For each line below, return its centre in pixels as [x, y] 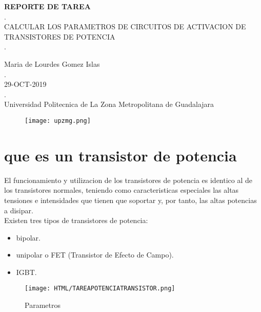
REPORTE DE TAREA [47, 6]
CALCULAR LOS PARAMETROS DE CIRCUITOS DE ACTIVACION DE [125, 26]
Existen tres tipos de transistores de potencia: [76, 220]
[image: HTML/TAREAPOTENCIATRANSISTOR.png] [100, 289]
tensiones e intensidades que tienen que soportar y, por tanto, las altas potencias [130, 200]
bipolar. [28, 237]
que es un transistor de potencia [121, 155]
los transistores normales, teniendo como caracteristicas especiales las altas [122, 190]
